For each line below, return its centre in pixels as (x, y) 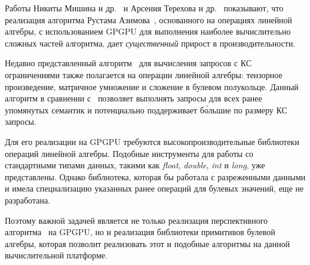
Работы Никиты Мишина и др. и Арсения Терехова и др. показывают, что (144, 8)
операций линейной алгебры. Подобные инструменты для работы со (129, 153)
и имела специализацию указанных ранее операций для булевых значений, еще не (154, 188)
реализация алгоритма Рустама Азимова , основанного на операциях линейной (149, 19)
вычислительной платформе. (56, 255)
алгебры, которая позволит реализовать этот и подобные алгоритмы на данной (148, 243)
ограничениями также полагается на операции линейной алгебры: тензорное (144, 74)
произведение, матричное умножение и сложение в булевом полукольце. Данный (152, 86)
